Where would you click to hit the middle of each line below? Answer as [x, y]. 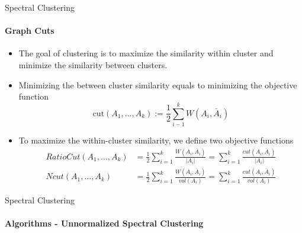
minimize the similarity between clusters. [93, 64]
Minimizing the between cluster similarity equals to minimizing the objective [158, 84]
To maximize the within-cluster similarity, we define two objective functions [156, 140]
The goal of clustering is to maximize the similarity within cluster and [146, 53]
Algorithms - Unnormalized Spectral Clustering [104, 223]
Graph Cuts [30, 31]
